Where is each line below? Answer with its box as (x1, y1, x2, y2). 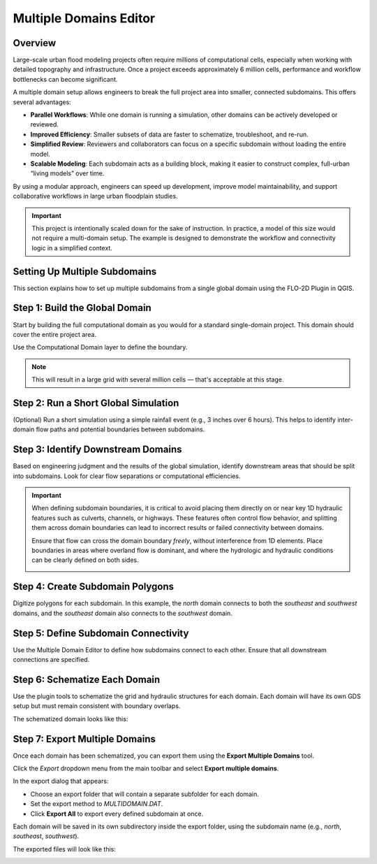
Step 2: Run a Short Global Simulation (13, 397, 179, 409)
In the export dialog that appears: (13, 777, 109, 786)
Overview (13, 37, 57, 49)
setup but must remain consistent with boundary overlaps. (13, 702, 181, 710)
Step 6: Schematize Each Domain (13, 673, 161, 685)
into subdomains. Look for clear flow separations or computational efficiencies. (13, 472, 241, 480)
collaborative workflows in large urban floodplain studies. (13, 192, 178, 201)
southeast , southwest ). (13, 832, 80, 840)
